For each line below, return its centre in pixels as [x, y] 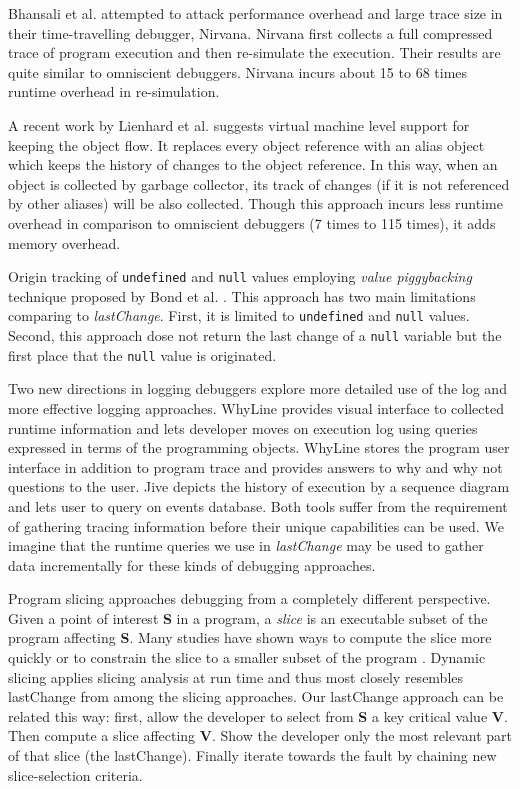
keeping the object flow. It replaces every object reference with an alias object [246, 144]
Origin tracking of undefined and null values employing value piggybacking [240, 276]
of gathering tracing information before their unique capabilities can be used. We [256, 525]
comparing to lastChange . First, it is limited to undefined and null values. [239, 315]
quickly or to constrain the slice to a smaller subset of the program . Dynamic [247, 657]
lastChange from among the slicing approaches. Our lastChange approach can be [256, 696]
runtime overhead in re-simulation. [114, 91]
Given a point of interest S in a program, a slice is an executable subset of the [248, 617]
